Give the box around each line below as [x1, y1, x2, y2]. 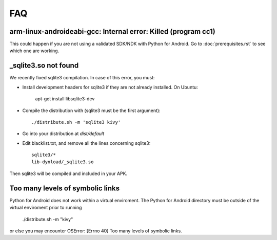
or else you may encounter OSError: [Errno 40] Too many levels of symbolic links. [9, 228, 182, 234]
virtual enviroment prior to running [9, 205, 82, 211]
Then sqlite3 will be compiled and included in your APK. [9, 170, 128, 177]
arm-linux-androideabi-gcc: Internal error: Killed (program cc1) [9, 27, 215, 36]
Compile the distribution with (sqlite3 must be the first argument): [22, 107, 161, 114]
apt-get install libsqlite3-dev [35, 96, 95, 102]
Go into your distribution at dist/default [22, 130, 105, 137]
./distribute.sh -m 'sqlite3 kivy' [31, 119, 121, 125]
